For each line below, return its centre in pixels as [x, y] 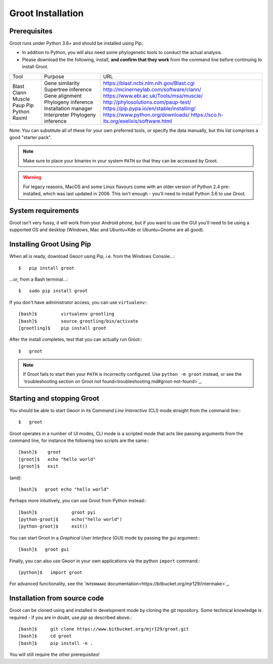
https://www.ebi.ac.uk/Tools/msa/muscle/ [153, 96]
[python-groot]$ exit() [53, 526]
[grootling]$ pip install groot [62, 328]
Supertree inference [68, 90]
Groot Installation [47, 13]
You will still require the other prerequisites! [54, 654]
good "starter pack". [31, 138]
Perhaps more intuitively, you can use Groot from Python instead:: [78, 501]
